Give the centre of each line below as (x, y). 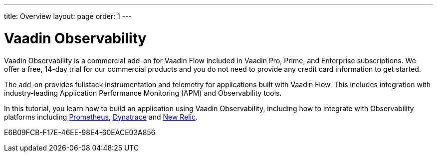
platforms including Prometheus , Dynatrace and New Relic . (101, 117)
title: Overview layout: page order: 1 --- (68, 16)
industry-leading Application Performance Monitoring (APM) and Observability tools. (143, 93)
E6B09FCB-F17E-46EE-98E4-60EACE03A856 (80, 132)
